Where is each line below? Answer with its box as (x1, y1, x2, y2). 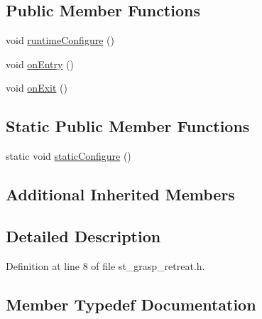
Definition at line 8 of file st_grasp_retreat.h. (6, 258, 205, 273)
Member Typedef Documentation (6, 293, 256, 315)
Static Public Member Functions (6, 115, 250, 137)
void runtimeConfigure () (6, 33, 114, 48)
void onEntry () (6, 56, 74, 71)
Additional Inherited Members (6, 183, 235, 205)
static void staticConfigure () (6, 148, 131, 163)
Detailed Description (6, 225, 161, 247)
